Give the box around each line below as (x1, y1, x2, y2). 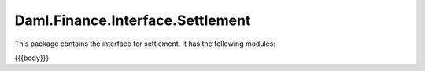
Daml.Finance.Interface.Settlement (14, 12, 251, 29)
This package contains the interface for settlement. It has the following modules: (14, 39, 275, 48)
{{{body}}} (14, 53, 50, 62)
